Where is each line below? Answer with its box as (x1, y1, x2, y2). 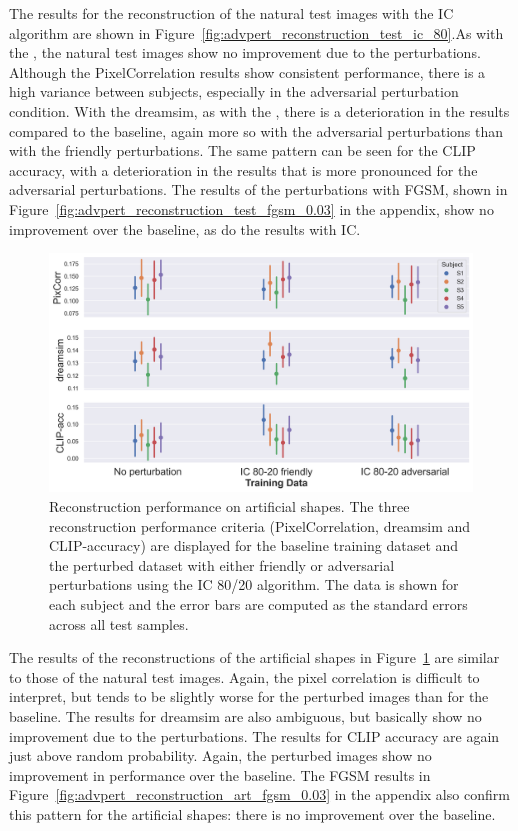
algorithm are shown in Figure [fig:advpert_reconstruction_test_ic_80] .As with (9, 22, 504, 43)
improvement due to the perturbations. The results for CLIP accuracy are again (9, 725, 500, 746)
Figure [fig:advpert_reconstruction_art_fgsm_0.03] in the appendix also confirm (9, 784, 510, 805)
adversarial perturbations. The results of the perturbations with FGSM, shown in (9, 179, 508, 200)
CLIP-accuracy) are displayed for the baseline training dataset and (49, 535, 459, 556)
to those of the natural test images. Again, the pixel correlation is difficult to (9, 666, 480, 687)
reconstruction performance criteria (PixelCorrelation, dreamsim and (49, 515, 471, 536)
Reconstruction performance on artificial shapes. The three (49, 496, 410, 517)
